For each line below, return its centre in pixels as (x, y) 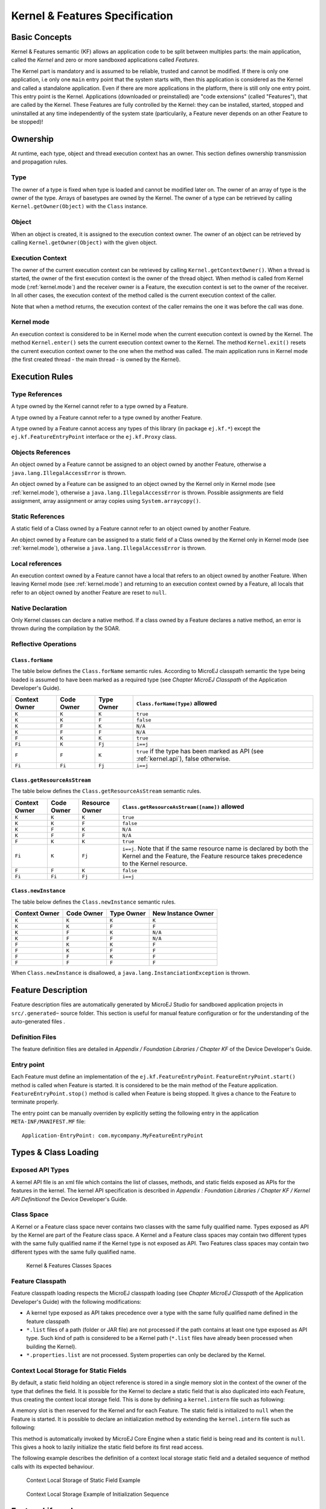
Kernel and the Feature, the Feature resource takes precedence (213, 856)
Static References (38, 516)
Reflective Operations (44, 644)
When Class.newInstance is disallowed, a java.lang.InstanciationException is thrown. (131, 973)
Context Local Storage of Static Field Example (83, 1480)
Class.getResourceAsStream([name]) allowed (183, 806)
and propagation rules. (39, 162)
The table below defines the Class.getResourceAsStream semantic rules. (106, 791)
